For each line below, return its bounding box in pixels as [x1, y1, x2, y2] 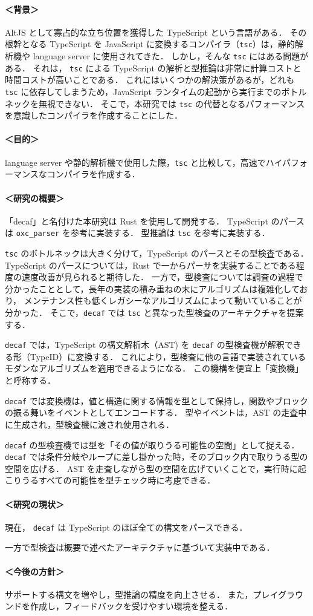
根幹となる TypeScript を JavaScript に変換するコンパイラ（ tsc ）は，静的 [5, 38, 295, 50]
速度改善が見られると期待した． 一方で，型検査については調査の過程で [21, 270, 303, 283]
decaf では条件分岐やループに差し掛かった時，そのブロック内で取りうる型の [5, 450, 308, 463]
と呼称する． [5, 374, 56, 387]
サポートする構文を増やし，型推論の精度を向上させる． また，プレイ [5, 588, 279, 600]
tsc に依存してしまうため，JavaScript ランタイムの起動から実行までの [5, 85, 282, 97]
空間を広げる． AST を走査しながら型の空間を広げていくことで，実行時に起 [5, 462, 306, 474]
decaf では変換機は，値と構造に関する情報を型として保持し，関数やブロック [5, 394, 309, 407]
